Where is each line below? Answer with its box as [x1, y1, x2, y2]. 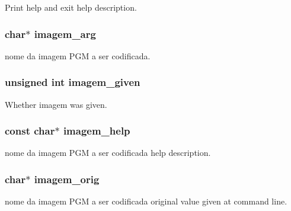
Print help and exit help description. [5, 1, 137, 13]
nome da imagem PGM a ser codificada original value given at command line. [5, 195, 287, 207]
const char [5, 123, 55, 138]
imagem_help [63, 123, 130, 138]
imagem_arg [34, 26, 96, 41]
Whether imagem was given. [5, 98, 107, 110]
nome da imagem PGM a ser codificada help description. [5, 146, 211, 159]
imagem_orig [34, 171, 100, 186]
